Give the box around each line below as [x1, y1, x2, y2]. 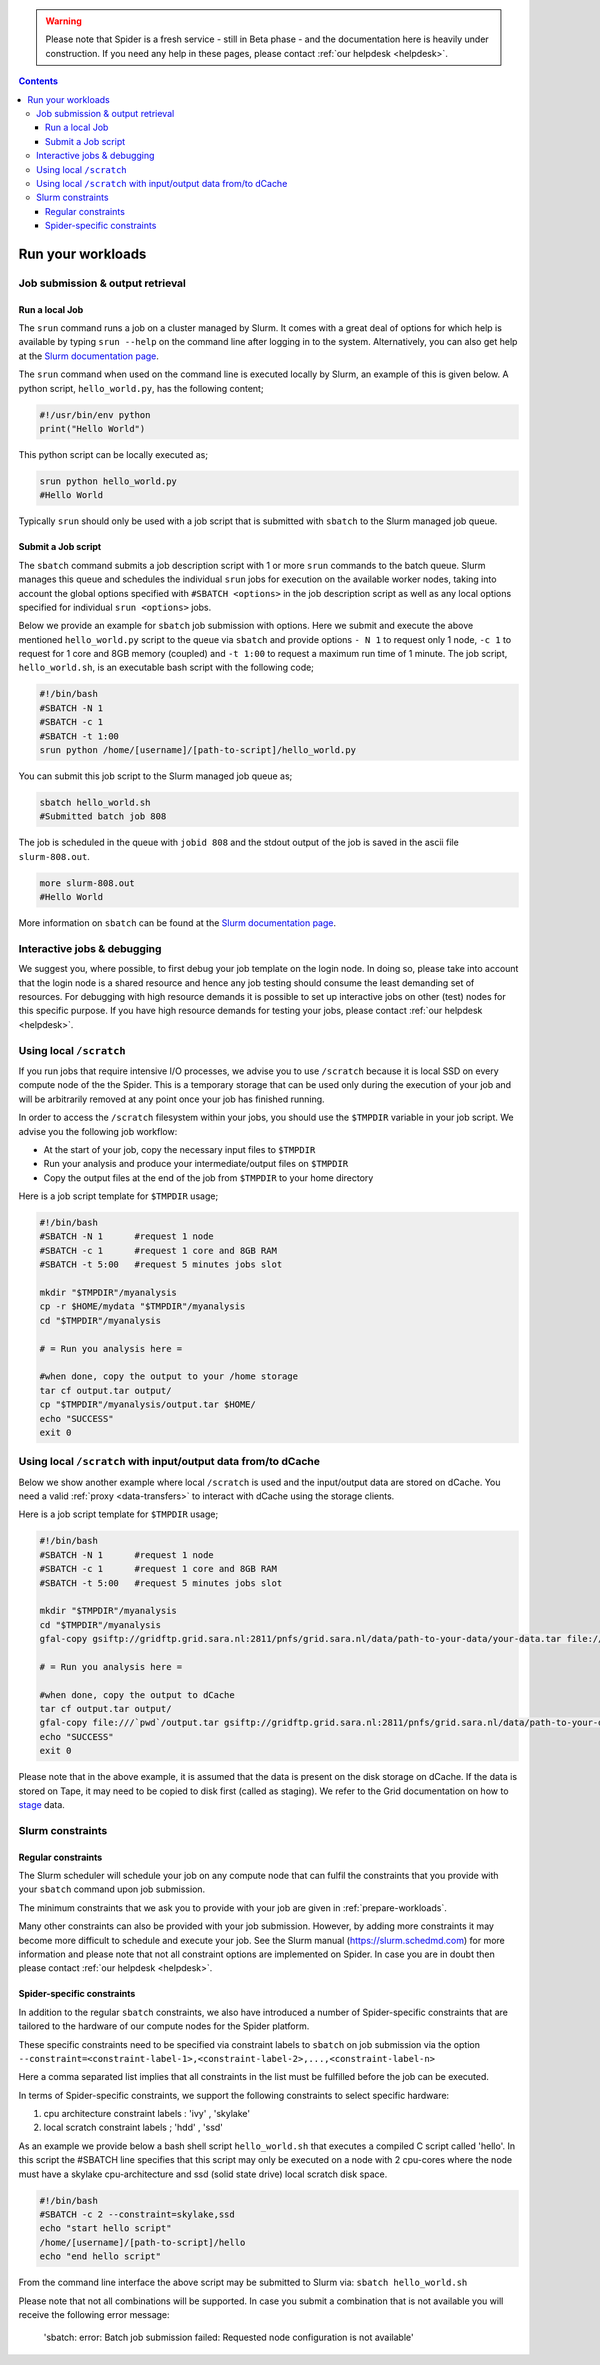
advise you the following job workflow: [18, 1125, 178, 1137]
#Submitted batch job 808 [39, 811, 167, 822]
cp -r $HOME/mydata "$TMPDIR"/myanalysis [39, 1301, 246, 1312]
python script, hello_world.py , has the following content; [18, 382, 264, 394]
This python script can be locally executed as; [18, 448, 209, 460]
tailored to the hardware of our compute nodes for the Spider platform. [18, 2020, 310, 2032]
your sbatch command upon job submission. [18, 1883, 206, 1895]
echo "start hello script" [39, 2223, 172, 2234]
